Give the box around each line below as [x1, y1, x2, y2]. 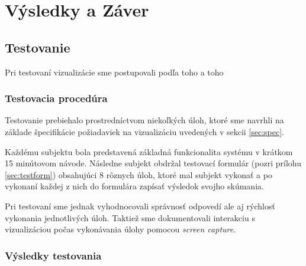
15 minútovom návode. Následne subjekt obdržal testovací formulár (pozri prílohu [5, 157, 301, 169]
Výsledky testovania [5, 248, 102, 262]
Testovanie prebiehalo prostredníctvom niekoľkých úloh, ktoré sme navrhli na [5, 114, 284, 126]
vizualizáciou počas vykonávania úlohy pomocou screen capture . [5, 223, 236, 235]
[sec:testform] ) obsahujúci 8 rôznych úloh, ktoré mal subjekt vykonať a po [5, 168, 272, 180]
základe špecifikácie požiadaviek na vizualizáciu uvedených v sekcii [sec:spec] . [5, 125, 285, 137]
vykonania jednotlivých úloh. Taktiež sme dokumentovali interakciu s [5, 211, 255, 224]
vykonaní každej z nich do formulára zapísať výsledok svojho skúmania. [5, 180, 264, 192]
